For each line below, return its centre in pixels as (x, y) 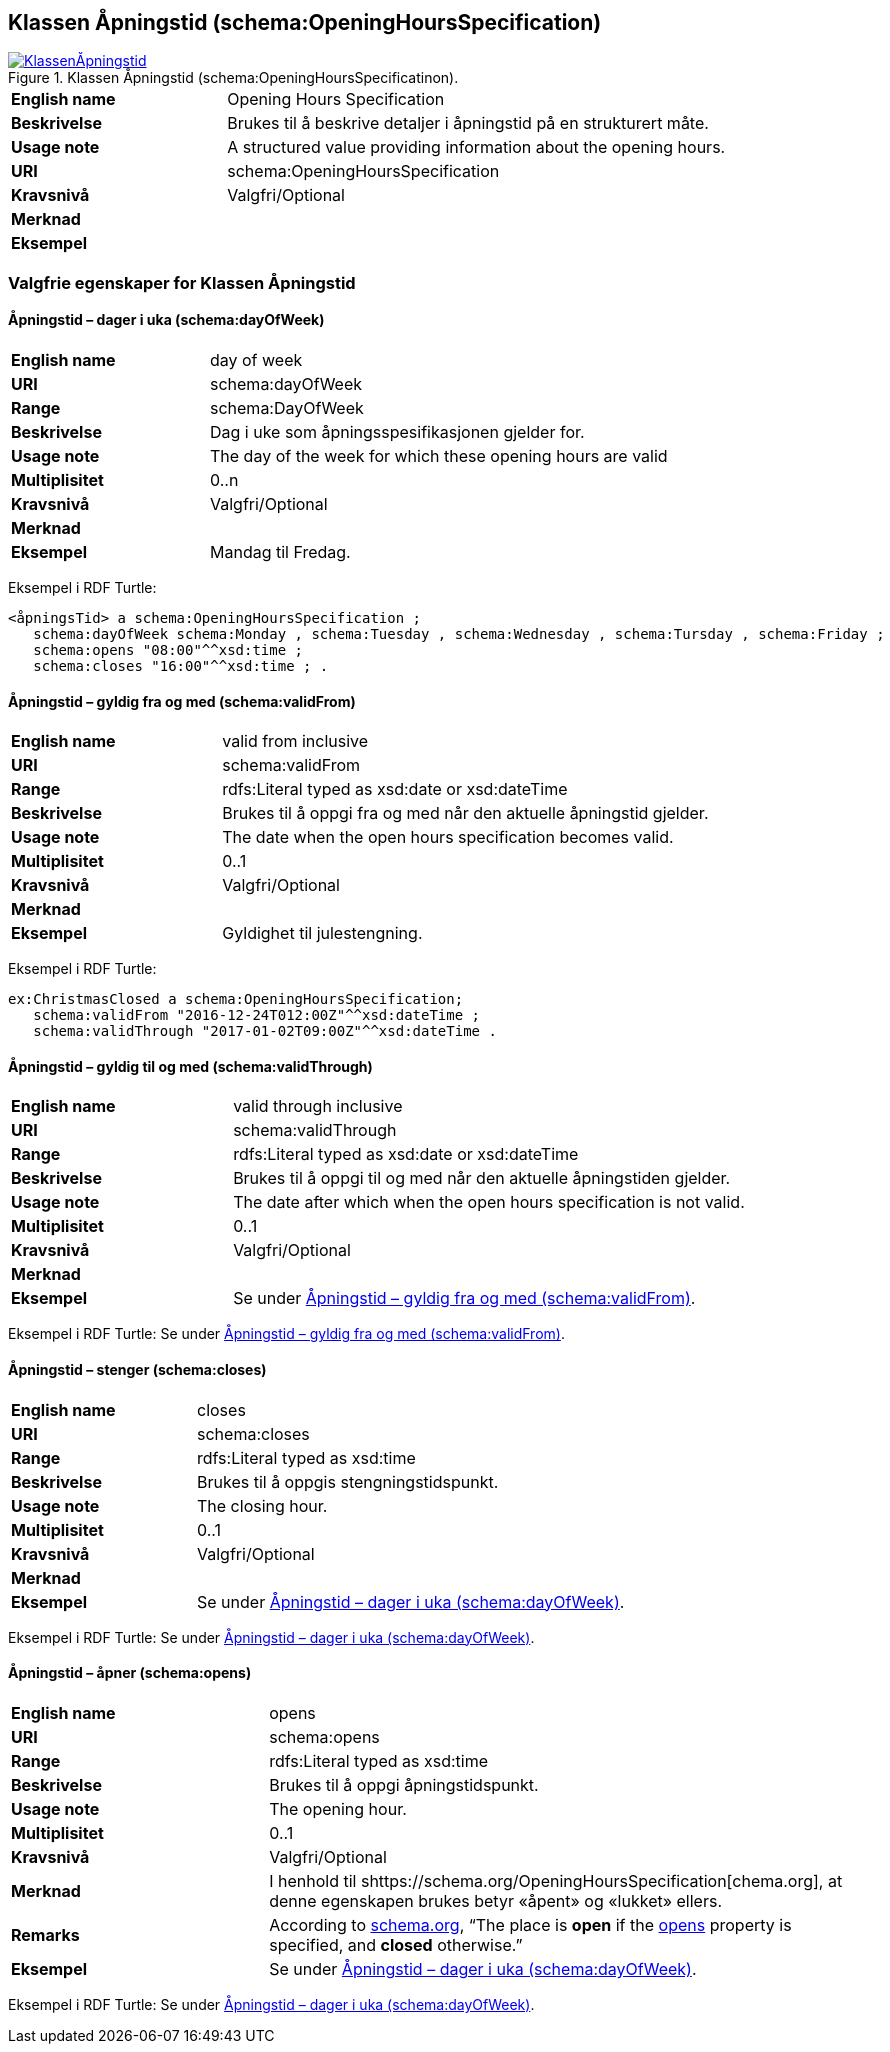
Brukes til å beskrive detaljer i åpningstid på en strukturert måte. (468, 123)
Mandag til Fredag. (280, 552)
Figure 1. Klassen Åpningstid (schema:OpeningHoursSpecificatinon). (233, 78)
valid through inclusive (318, 1106)
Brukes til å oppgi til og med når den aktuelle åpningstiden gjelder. (482, 1178)
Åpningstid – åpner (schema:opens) (130, 1673)
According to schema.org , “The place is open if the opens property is (530, 1924)
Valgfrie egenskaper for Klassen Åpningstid (182, 282)
